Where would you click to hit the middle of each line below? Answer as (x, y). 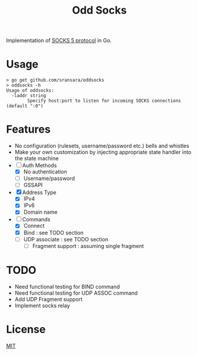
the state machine (37, 159)
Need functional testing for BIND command (67, 286)
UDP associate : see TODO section (66, 239)
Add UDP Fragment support (49, 299)
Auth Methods (40, 166)
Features (28, 129)
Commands (36, 220)
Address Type (39, 192)
